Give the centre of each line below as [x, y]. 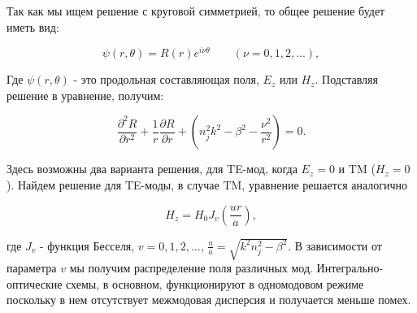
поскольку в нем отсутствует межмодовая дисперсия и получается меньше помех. [209, 300]
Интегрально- [350, 268]
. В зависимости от [335, 245]
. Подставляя [346, 79]
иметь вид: [33, 26]
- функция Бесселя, [87, 245]
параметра [32, 268]
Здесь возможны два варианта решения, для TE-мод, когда [152, 169]
